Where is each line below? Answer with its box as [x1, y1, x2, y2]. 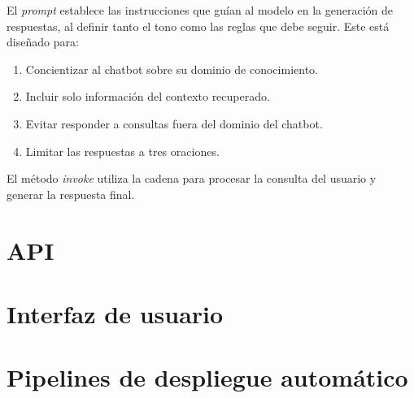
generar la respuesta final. [7, 185, 135, 202]
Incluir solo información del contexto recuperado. [25, 88, 270, 105]
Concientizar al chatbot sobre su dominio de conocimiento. [25, 60, 318, 77]
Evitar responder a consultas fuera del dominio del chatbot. [25, 115, 323, 132]
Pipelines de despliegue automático [7, 361, 408, 394]
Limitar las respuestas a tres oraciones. [25, 142, 220, 159]
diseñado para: [7, 33, 79, 50]
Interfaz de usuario [7, 296, 224, 330]
